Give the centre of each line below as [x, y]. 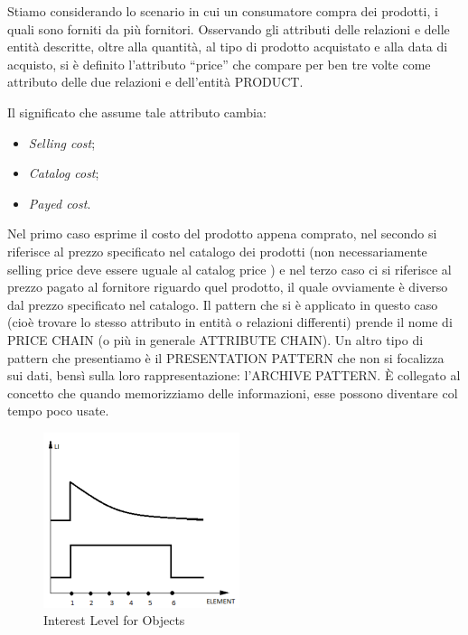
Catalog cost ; [64, 173]
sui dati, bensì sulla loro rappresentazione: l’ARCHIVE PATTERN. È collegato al [234, 375]
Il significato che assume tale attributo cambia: [137, 112]
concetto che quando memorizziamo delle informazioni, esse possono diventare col [233, 392]
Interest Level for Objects [114, 620]
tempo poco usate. [58, 411]
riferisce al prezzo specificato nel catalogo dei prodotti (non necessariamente [217, 251]
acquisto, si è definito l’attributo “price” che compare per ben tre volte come [219, 64]
